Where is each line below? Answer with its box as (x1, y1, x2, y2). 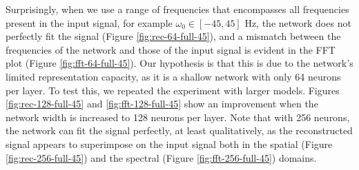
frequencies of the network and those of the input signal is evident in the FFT (6, 42, 336, 56)
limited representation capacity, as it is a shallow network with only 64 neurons (6, 69, 341, 83)
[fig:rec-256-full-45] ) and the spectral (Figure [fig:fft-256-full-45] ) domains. (6, 150, 317, 164)
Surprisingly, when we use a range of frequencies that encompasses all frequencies (6, 2, 349, 16)
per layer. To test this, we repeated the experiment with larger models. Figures (6, 83, 340, 97)
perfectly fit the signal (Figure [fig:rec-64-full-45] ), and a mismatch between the (6, 29, 341, 43)
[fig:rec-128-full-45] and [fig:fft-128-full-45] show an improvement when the (6, 96, 318, 111)
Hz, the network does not (244, 15, 351, 30)
